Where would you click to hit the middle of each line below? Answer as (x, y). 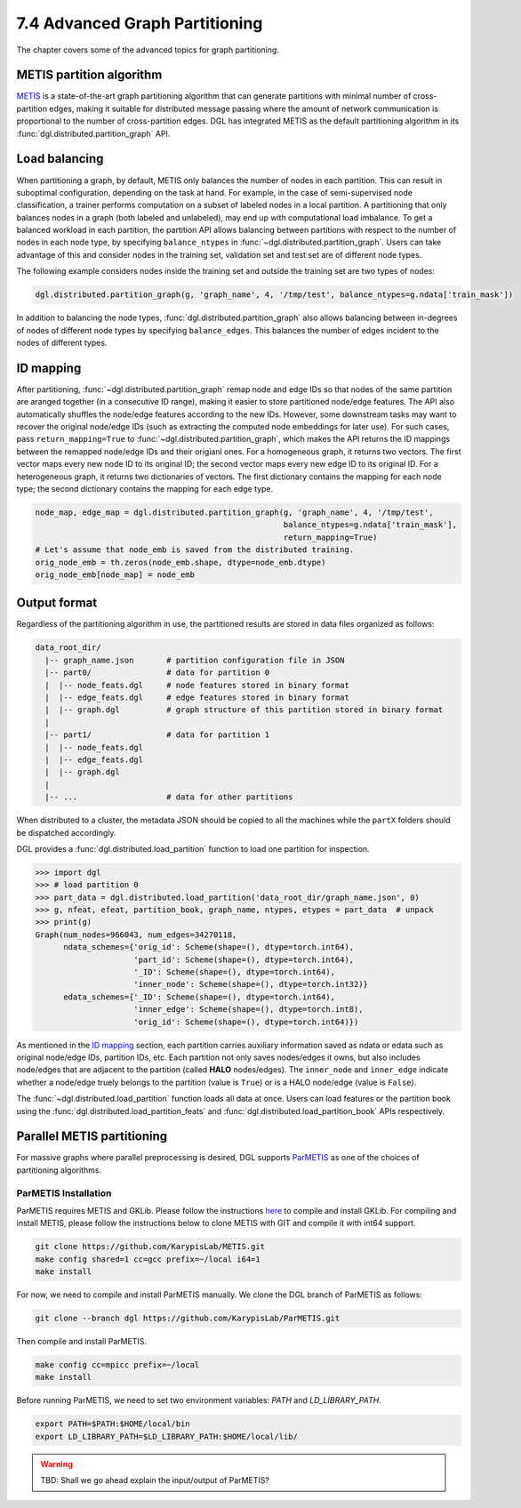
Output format (57, 603)
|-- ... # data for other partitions (169, 797)
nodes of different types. (62, 343)
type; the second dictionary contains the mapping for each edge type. (145, 489)
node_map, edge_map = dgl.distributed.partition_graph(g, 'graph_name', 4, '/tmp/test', (235, 513)
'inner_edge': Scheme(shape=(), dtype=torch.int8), (248, 1010)
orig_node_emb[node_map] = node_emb (115, 574)
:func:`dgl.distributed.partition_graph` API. (93, 133)
